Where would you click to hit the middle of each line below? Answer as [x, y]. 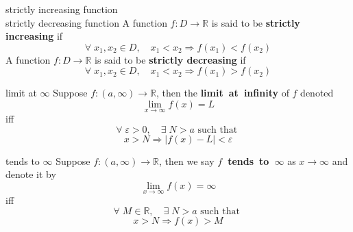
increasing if [34, 36]
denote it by [31, 174]
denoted [317, 93]
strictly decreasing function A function [86, 22]
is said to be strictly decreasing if [170, 59]
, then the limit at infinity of [223, 93]
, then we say [187, 160]
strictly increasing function [62, 9]
